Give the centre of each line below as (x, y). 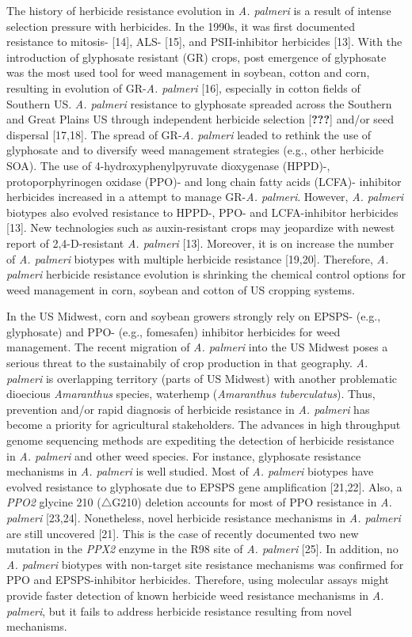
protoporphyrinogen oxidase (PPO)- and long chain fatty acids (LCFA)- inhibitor (204, 181)
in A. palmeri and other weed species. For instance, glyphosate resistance (184, 455)
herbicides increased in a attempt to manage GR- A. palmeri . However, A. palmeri (205, 197)
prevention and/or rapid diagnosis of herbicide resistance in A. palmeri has (188, 409)
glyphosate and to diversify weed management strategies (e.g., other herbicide (195, 150)
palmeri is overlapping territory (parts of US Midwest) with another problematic (202, 378)
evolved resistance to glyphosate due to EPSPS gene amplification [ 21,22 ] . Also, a (204, 486)
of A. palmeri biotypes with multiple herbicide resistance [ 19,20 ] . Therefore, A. (198, 258)
